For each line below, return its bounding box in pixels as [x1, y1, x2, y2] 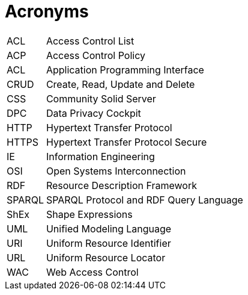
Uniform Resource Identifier [46, 237, 171, 249]
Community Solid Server [46, 92, 156, 105]
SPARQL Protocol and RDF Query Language [46, 193, 243, 206]
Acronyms [5, 1, 89, 22]
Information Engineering [46, 150, 155, 163]
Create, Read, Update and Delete [46, 78, 195, 90]
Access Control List [46, 34, 135, 47]
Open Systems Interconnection [46, 164, 186, 177]
